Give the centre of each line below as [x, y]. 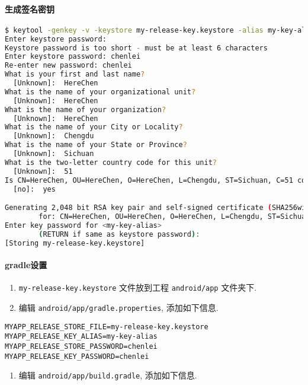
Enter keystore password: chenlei [73, 57]
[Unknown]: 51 [43, 171]
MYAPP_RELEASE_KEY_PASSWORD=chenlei [77, 356]
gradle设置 [26, 265]
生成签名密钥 [30, 9]
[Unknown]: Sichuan [54, 154]
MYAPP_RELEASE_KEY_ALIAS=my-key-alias [81, 337]
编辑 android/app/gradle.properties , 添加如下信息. [118, 307]
